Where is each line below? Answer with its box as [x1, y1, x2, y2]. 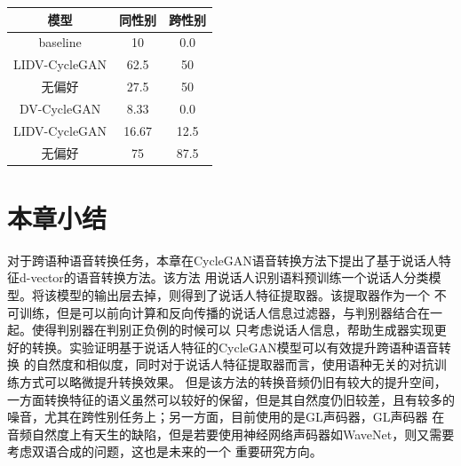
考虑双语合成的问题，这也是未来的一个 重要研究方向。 [7, 442, 322, 461]
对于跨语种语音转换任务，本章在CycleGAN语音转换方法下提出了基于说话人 [7, 250, 439, 269]
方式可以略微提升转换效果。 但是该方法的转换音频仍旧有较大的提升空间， [19, 372, 447, 391]
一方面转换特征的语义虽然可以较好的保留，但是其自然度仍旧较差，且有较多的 [7, 390, 455, 408]
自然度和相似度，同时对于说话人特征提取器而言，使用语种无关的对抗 [36, 355, 434, 374]
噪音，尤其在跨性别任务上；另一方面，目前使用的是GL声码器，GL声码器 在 [7, 407, 445, 426]
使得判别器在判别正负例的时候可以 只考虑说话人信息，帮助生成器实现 [31, 320, 434, 339]
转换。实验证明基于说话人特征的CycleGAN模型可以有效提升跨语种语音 [31, 337, 439, 356]
